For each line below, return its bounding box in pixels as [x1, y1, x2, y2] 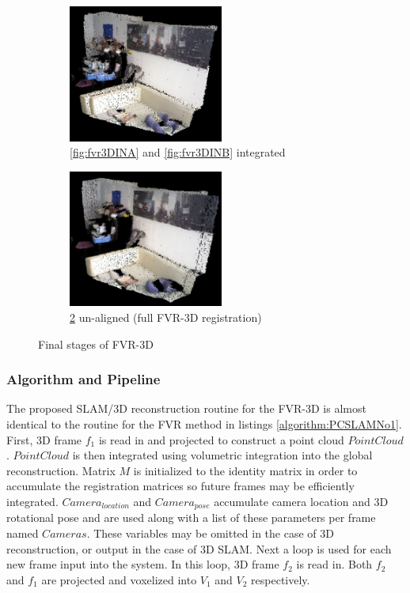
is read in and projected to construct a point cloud [98, 431, 344, 448]
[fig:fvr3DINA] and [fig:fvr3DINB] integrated [70, 144, 286, 161]
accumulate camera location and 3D [214, 493, 389, 509]
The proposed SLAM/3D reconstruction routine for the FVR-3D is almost [6, 400, 366, 417]
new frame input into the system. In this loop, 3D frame [6, 556, 279, 572]
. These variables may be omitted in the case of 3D [86, 524, 334, 541]
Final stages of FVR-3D [38, 335, 154, 352]
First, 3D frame [6, 431, 82, 448]
